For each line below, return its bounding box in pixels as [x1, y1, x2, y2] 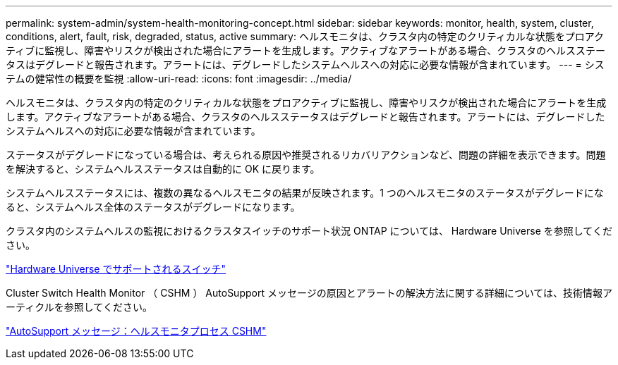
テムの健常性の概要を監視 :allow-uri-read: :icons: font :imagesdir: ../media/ [6, 73, 352, 85]
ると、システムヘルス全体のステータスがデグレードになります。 [6, 201, 301, 213]
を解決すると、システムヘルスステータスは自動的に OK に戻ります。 [6, 163, 320, 175]
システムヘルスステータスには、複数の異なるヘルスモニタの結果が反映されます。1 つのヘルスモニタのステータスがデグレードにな [6, 187, 604, 199]
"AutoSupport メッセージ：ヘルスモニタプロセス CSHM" [6, 325, 267, 337]
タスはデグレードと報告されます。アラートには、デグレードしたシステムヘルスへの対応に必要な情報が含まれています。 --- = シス [6, 58, 605, 70]
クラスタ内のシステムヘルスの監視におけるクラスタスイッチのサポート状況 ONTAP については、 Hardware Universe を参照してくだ [6, 225, 612, 237]
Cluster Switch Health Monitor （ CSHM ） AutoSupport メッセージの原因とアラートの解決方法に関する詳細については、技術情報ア [6, 287, 612, 299]
